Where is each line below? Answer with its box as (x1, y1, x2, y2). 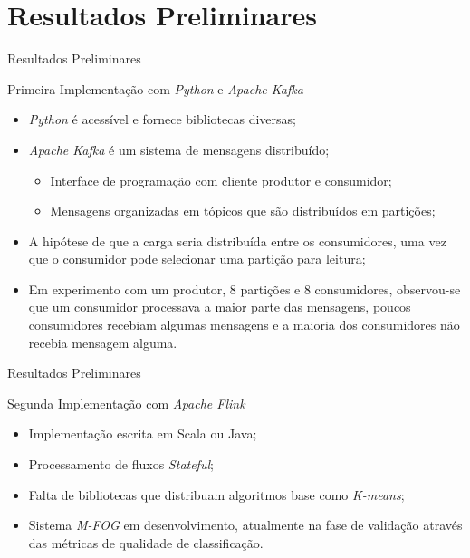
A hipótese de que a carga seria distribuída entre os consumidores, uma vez (28, 231, 446, 250)
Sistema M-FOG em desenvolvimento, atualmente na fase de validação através (28, 515, 463, 534)
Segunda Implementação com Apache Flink (7, 393, 245, 412)
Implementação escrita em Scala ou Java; (28, 424, 257, 443)
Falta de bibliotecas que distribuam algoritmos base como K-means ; (28, 485, 405, 504)
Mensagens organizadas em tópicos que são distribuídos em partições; (50, 201, 436, 220)
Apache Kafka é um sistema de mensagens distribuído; (28, 139, 330, 159)
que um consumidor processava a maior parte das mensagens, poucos (28, 297, 411, 316)
